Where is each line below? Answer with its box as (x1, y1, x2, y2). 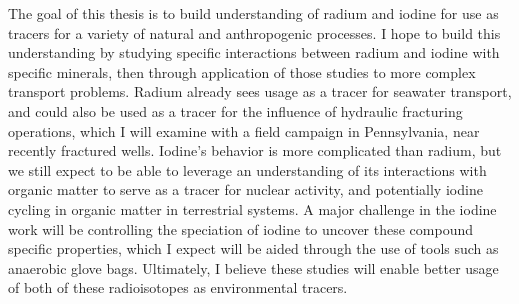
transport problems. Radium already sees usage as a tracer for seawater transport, (8, 81, 512, 102)
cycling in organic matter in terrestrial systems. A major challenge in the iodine (8, 198, 497, 219)
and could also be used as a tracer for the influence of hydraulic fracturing (8, 100, 463, 121)
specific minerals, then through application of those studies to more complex (8, 61, 476, 82)
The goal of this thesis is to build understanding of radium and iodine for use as (8, 3, 499, 23)
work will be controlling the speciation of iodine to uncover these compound (8, 218, 474, 239)
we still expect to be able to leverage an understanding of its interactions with (8, 159, 487, 180)
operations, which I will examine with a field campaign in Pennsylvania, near (8, 120, 480, 141)
